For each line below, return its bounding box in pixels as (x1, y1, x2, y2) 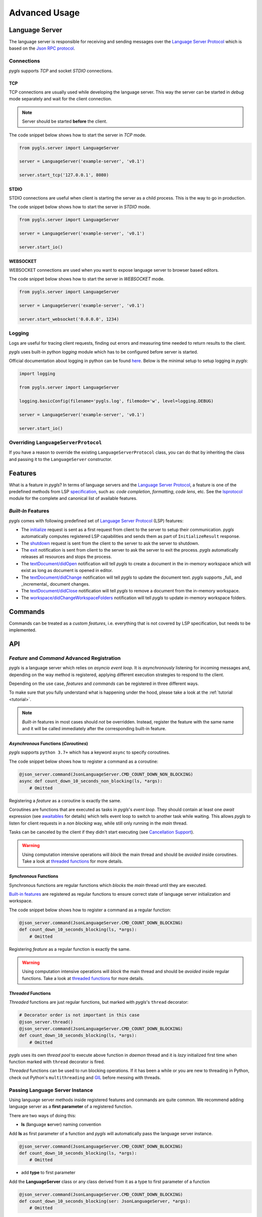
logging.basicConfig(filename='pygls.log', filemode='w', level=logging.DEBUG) (19, 398, 214, 404)
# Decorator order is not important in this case (19, 1013, 140, 1018)
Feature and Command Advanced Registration (9, 655, 121, 662)
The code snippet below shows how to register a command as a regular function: (9, 907, 171, 913)
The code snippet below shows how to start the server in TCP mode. (9, 132, 147, 138)
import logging (19, 371, 55, 377)
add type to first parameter (21, 1170, 76, 1176)
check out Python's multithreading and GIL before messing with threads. (9, 1074, 161, 1080)
